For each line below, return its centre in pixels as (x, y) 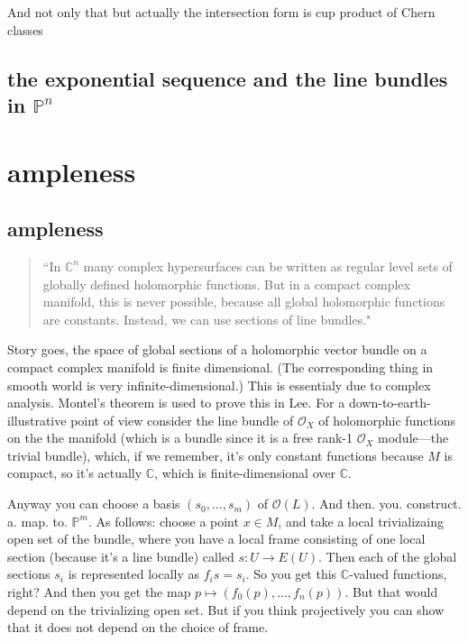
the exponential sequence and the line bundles (228, 78)
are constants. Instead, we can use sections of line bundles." (207, 319)
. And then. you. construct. (386, 504)
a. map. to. (37, 521)
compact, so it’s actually (75, 473)
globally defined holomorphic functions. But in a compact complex (226, 284)
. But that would (391, 592)
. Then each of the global (387, 556)
